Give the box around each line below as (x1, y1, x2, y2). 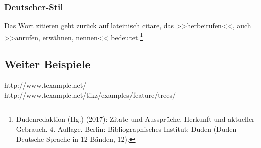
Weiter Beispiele (4, 56, 91, 72)
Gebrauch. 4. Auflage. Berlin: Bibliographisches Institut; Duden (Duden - (16, 124, 241, 134)
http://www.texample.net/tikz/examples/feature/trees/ (4, 89, 176, 100)
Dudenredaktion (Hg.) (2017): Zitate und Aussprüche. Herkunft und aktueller (16, 114, 255, 124)
